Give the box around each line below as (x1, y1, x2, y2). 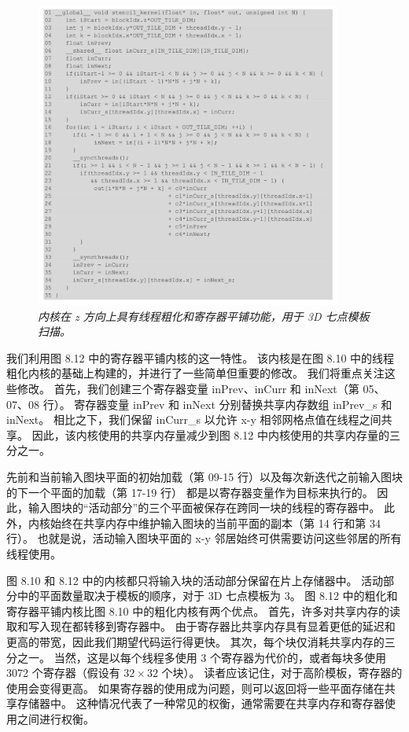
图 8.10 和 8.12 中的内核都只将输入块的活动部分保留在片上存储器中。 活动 (6, 572, 384, 588)
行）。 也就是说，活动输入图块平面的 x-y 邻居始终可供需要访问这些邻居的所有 (6, 530, 402, 546)
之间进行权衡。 (17, 710, 94, 726)
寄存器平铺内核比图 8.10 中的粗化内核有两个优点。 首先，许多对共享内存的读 (6, 602, 400, 619)
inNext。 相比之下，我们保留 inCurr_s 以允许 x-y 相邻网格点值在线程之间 (6, 411, 381, 428)
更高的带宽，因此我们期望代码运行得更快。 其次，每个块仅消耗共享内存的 (6, 633, 385, 649)
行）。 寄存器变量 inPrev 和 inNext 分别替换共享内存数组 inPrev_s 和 (42, 395, 392, 412)
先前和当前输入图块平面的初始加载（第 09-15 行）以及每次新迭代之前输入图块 (6, 469, 403, 485)
